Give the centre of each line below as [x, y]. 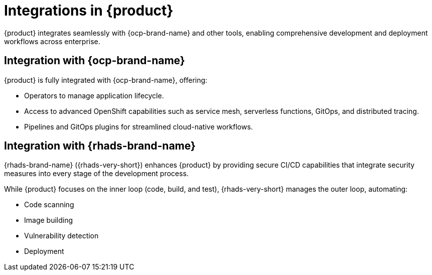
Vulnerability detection [61, 236]
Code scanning [49, 205]
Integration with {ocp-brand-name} [95, 61]
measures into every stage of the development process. [96, 174]
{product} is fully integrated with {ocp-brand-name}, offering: [106, 80]
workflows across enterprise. [52, 41]
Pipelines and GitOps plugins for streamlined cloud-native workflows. [138, 126]
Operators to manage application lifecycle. [94, 95]
